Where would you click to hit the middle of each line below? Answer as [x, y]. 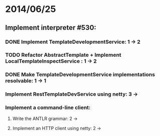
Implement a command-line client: [48, 108]
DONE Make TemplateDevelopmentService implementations [80, 75]
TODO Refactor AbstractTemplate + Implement [63, 55]
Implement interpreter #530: [51, 28]
